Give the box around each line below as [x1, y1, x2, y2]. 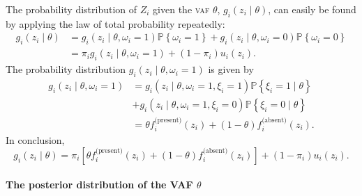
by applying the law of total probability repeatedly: [6, 16, 225, 31]
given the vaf [153, 2, 210, 16]
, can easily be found [268, 2, 356, 16]
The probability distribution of [6, 2, 137, 16]
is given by [208, 62, 254, 76]
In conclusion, [6, 133, 65, 147]
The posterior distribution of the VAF [6, 177, 193, 192]
